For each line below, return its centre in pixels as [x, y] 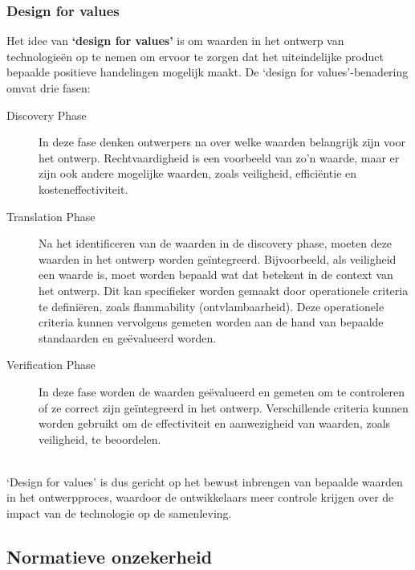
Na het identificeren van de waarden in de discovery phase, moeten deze [216, 243]
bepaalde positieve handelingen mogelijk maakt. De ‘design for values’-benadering [207, 72]
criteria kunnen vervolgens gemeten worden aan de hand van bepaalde [211, 322]
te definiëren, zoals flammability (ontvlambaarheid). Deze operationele [212, 306]
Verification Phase [51, 365]
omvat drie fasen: [49, 88]
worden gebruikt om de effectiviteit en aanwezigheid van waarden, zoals [215, 423]
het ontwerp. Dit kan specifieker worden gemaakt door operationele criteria [224, 290]
